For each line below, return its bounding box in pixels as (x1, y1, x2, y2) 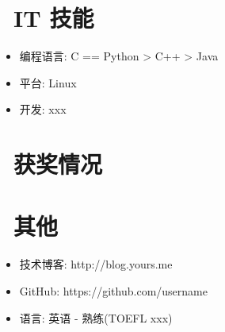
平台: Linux (19, 74, 77, 91)
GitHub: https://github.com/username (19, 283, 208, 299)
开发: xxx (19, 101, 67, 118)
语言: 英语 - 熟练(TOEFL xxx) (19, 309, 173, 326)
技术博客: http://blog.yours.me (19, 256, 173, 272)
